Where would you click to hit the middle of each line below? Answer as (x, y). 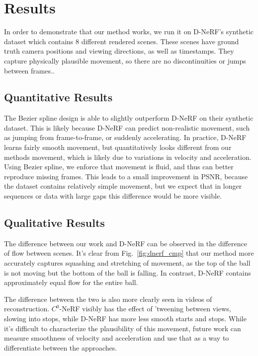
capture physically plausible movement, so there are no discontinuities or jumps (125, 60)
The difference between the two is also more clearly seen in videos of (108, 299)
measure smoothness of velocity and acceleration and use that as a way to (117, 338)
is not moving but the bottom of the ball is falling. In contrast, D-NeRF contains (128, 272)
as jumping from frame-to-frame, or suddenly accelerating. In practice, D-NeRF (125, 137)
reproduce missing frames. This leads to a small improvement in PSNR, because (126, 176)
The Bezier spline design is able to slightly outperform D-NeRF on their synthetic (129, 118)
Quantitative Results (58, 97)
